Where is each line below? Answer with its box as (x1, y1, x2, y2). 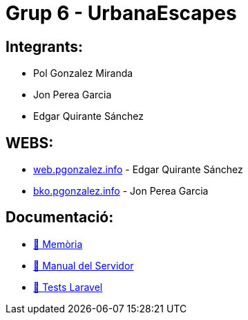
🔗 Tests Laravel (33, 281, 103, 293)
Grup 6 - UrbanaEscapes (6, 1, 237, 25)
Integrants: (6, 37, 84, 55)
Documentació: (6, 208, 114, 226)
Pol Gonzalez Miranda (33, 67, 133, 80)
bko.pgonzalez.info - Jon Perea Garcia (33, 185, 209, 197)
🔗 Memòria (33, 238, 83, 250)
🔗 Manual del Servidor (33, 259, 134, 272)
